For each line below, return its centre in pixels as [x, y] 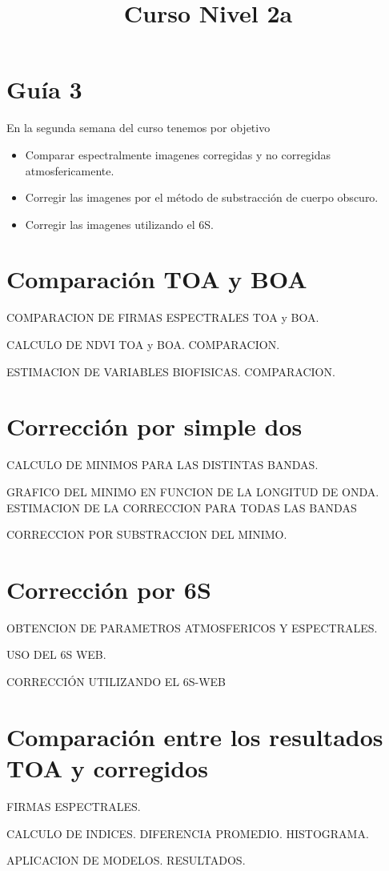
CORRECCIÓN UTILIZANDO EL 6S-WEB [116, 681]
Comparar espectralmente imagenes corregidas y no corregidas [178, 154]
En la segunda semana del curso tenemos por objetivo [138, 128]
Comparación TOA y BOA [157, 279]
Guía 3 [44, 89]
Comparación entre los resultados [195, 736]
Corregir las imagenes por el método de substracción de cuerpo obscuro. [202, 197]
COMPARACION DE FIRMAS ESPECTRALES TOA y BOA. [163, 317]
